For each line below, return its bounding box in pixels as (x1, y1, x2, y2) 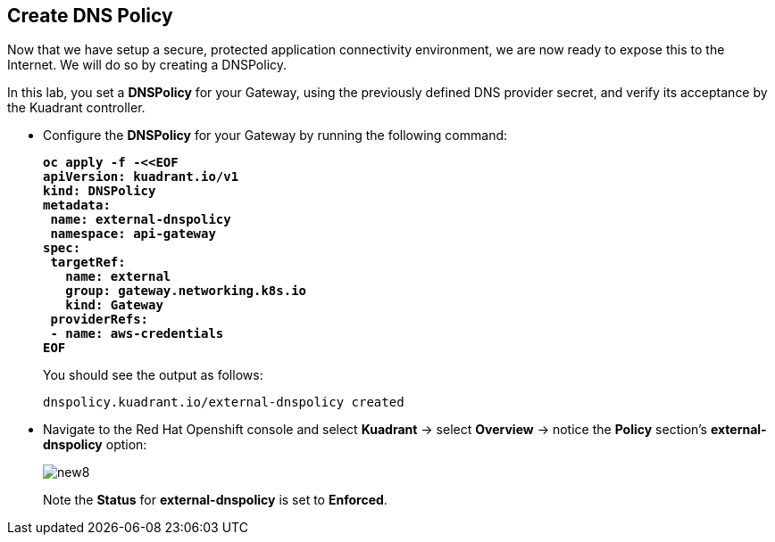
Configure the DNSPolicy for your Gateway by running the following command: (43, 127, 508, 144)
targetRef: (50, 255, 126, 270)
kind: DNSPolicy (43, 184, 156, 199)
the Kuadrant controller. (7, 100, 146, 116)
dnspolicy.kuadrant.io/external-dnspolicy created (43, 395, 404, 410)
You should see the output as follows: (43, 367, 263, 383)
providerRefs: (50, 312, 149, 327)
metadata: (43, 198, 111, 213)
